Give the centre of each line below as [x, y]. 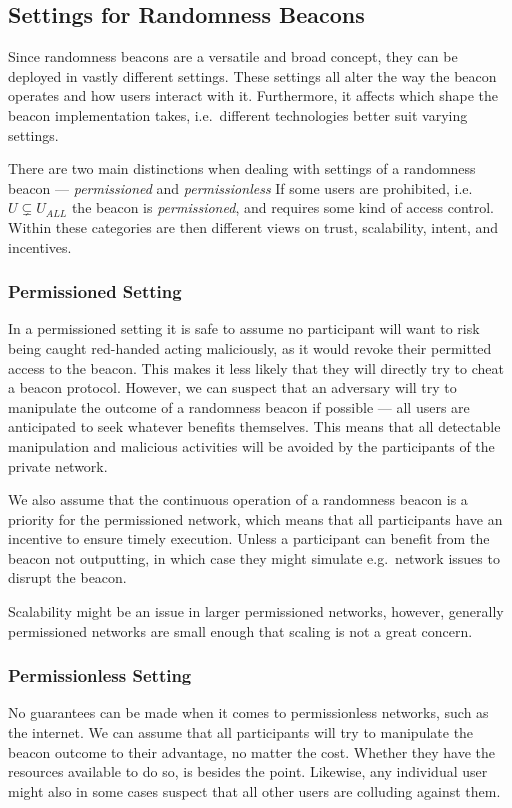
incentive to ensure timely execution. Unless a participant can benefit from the [249, 538]
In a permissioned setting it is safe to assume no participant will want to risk [244, 328]
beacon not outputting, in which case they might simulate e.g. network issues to [254, 557]
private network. [58, 465]
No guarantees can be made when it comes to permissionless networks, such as [248, 712]
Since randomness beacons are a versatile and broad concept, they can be [233, 56]
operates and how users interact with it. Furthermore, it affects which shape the [253, 95]
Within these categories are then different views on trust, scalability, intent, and [253, 226]
